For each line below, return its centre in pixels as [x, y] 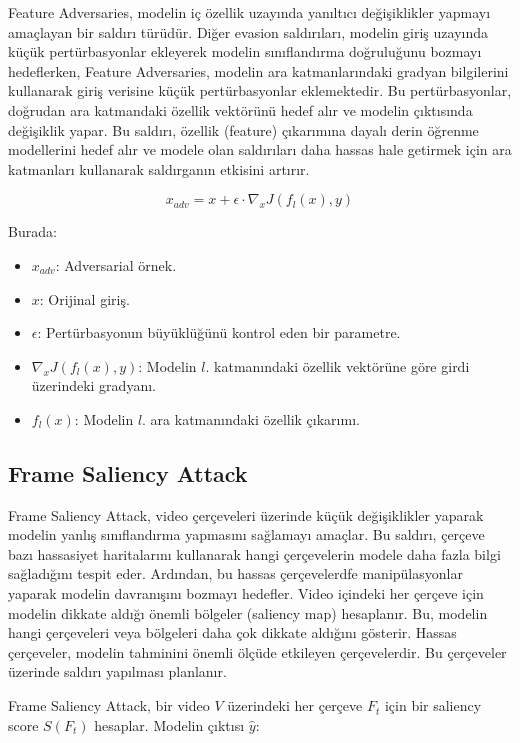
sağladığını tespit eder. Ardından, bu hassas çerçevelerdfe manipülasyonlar [235, 573]
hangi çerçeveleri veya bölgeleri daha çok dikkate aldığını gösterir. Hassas [232, 632]
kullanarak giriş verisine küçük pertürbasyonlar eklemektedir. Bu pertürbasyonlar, [260, 90]
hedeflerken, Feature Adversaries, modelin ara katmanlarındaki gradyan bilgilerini [258, 70]
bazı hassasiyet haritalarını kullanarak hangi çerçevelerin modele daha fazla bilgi [254, 553]
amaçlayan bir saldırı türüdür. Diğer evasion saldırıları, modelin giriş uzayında [248, 31]
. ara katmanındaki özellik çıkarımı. [251, 418]
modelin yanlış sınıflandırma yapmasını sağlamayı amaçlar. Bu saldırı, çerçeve [246, 534]
